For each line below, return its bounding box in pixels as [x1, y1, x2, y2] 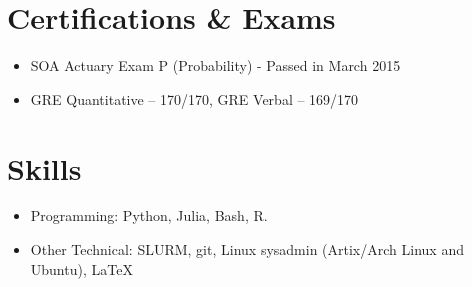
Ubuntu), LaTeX [30, 258, 133, 279]
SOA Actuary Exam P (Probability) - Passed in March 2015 [30, 55, 401, 76]
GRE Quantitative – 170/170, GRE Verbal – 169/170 [30, 88, 359, 109]
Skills [7, 147, 82, 188]
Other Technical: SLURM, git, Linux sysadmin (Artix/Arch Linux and [30, 239, 464, 260]
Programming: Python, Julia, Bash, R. [30, 205, 268, 226]
